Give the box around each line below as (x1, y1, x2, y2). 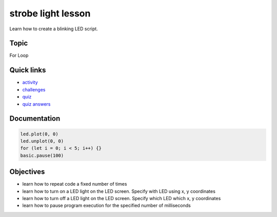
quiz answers (22, 101, 51, 107)
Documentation (9, 114, 61, 123)
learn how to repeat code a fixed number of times (22, 181, 127, 187)
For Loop (9, 52, 29, 58)
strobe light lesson (9, 8, 91, 19)
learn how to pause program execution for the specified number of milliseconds (22, 203, 191, 209)
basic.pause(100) (20, 152, 64, 159)
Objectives (9, 167, 45, 176)
